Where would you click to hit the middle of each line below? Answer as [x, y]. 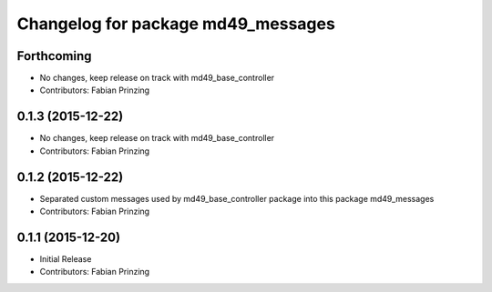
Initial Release [66, 258]
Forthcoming [54, 56]
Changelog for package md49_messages [176, 24]
